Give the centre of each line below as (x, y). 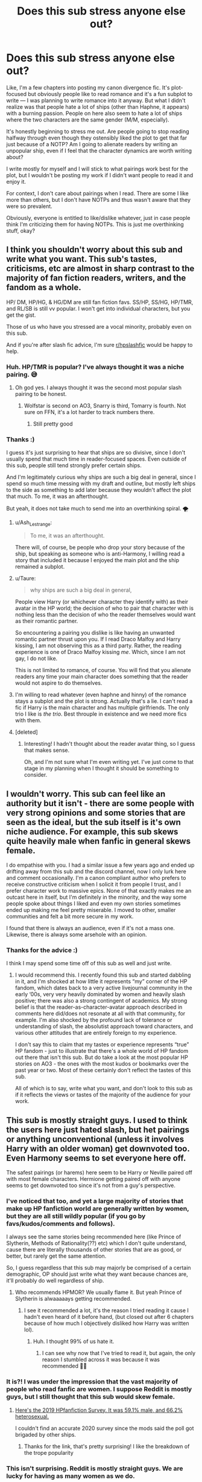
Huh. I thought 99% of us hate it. (74, 1341)
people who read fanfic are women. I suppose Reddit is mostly (99, 1390)
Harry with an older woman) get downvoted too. (98, 1149)
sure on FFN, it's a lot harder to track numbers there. (89, 412)
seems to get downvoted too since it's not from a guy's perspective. (91, 1185)
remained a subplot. (40, 567)
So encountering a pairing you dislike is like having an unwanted (95, 633)
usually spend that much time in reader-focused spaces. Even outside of (96, 459)
